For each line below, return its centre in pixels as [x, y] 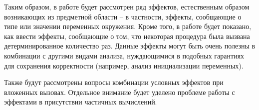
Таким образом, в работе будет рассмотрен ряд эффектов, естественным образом [127, 6]
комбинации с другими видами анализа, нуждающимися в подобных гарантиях [124, 55]
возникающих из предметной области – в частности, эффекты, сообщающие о [123, 16]
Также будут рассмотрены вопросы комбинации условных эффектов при [114, 82]
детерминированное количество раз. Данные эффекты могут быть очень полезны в [130, 46]
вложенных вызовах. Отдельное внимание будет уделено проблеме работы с [120, 92]
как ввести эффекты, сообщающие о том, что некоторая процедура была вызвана [127, 36]
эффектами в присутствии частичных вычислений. [81, 102]
